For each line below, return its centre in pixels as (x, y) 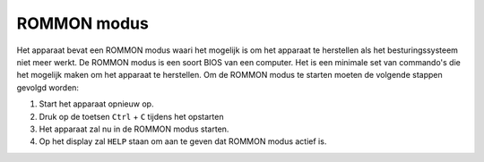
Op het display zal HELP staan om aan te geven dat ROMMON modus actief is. (183, 141)
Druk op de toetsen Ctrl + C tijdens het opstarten (131, 116)
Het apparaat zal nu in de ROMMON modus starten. (134, 129)
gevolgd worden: (48, 87)
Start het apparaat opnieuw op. (96, 104)
